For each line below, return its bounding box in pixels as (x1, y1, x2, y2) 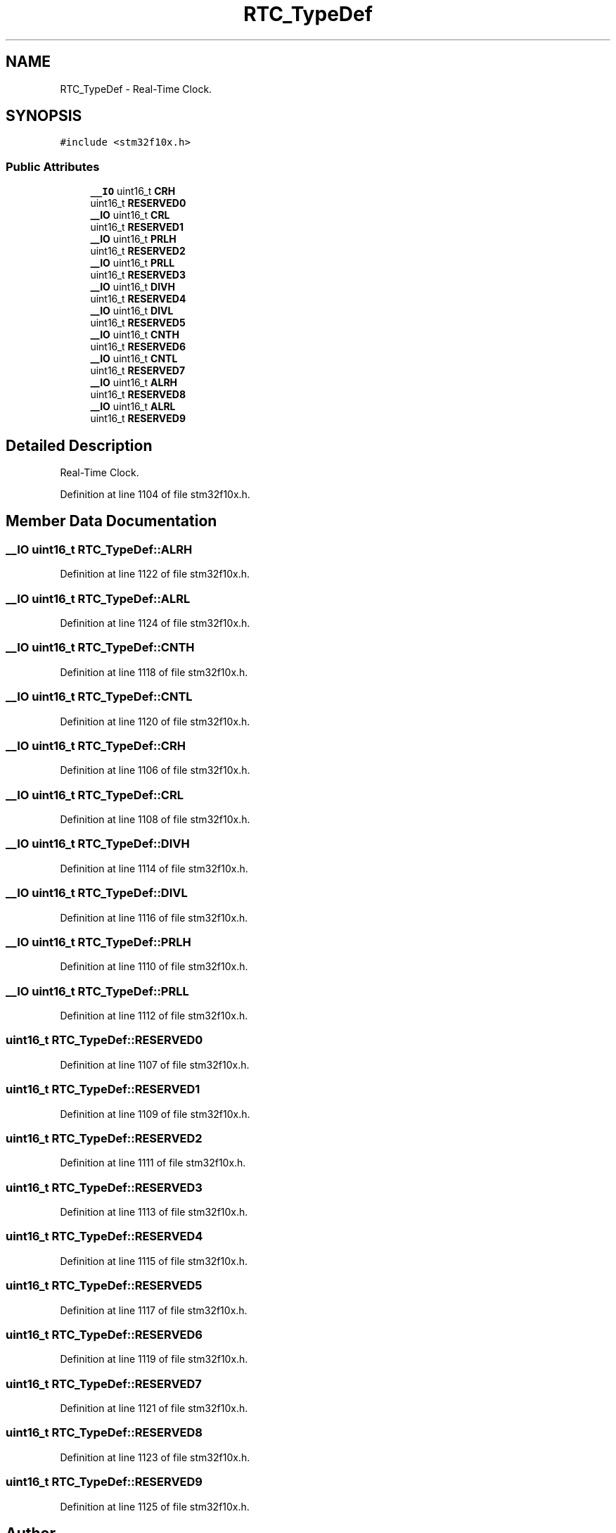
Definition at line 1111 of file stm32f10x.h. (60, 1157, 246, 1169)
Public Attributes (6, 159, 100, 174)
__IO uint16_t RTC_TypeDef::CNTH (6, 640, 195, 655)
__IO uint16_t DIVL (90, 305, 174, 317)
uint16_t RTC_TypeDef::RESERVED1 (6, 1082, 200, 1097)
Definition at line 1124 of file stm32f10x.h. (60, 617, 250, 629)
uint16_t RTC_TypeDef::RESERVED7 (6, 1376, 202, 1391)
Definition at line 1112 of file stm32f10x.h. (60, 1010, 248, 1022)
